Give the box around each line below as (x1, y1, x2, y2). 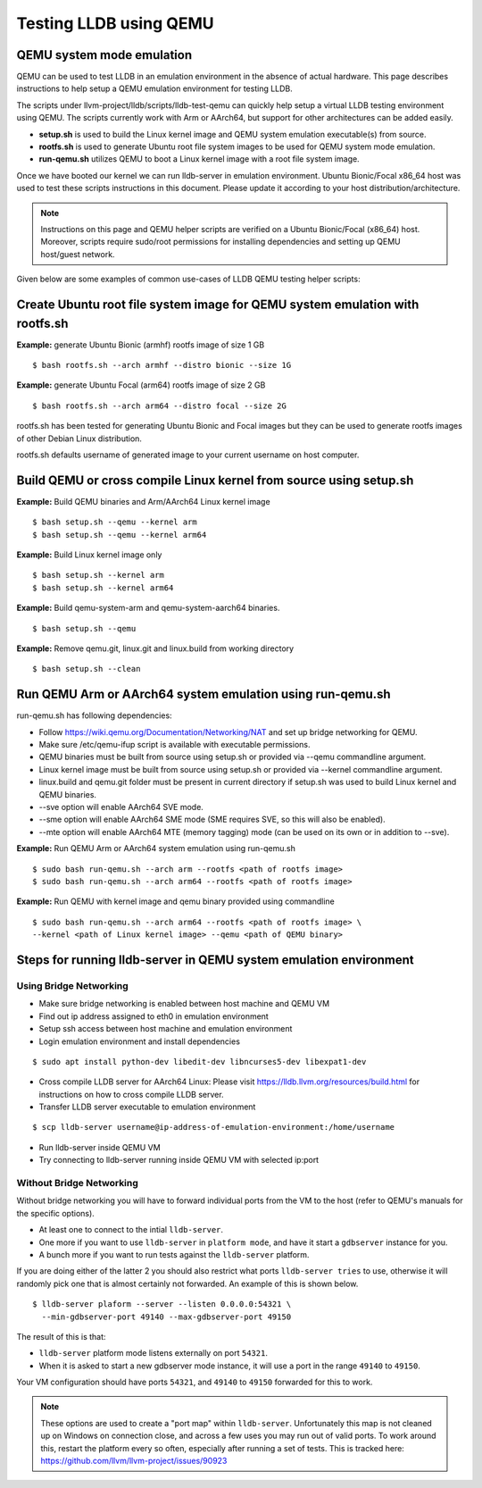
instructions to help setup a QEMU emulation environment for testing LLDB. (16, 83, 294, 94)
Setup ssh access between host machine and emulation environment (38, 1024, 293, 1034)
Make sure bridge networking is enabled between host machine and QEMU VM (38, 999, 330, 1009)
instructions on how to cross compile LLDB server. (38, 1089, 224, 1099)
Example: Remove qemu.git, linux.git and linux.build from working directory (16, 643, 295, 654)
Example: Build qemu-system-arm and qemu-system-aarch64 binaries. (16, 603, 280, 614)
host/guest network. (40, 248, 115, 259)
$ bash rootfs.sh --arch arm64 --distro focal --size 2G (32, 400, 287, 411)
